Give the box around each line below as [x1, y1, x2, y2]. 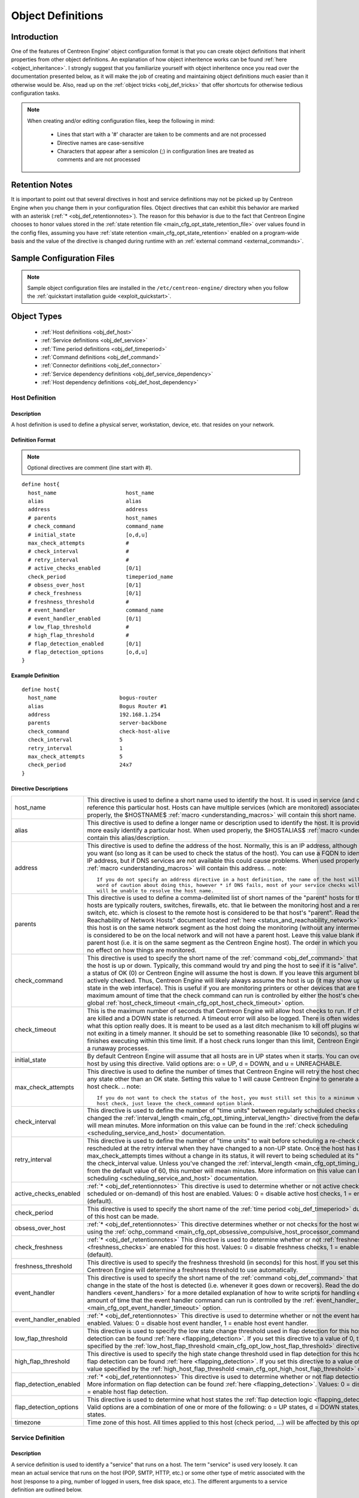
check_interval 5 [28, 736, 123, 743]
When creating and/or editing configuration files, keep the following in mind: [27, 117, 215, 124]
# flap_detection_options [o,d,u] [28, 649, 148, 656]
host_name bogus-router [28, 694, 158, 701]
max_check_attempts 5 [28, 753, 123, 760]
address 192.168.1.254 [28, 711, 161, 718]
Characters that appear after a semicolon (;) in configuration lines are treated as [57, 147, 254, 155]
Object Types [11, 312, 62, 322]
